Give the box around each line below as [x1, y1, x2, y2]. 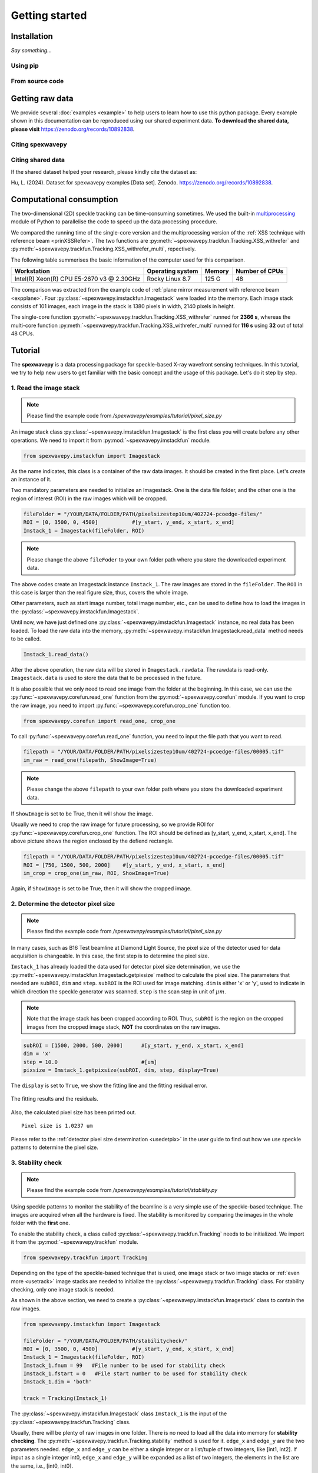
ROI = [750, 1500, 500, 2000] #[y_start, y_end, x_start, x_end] [23, 861, 226, 868]
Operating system [147, 267, 198, 275]
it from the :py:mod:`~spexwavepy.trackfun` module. [11, 1238, 138, 1246]
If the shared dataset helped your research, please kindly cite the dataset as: [11, 168, 197, 175]
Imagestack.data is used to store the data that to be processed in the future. [11, 675, 202, 682]
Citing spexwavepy [11, 140, 67, 148]
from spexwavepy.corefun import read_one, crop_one [23, 718, 176, 724]
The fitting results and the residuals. [11, 1095, 98, 1102]
